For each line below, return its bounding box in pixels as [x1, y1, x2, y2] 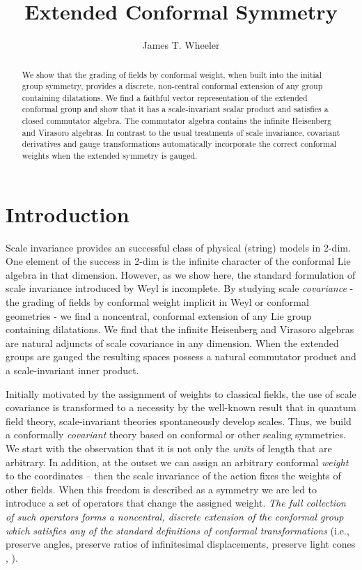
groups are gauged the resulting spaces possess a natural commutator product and [6, 349, 356, 364]
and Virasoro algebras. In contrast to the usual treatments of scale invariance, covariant [22, 126, 340, 138]
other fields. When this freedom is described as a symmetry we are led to [6, 482, 317, 496]
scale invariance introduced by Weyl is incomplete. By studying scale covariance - [6, 281, 354, 295]
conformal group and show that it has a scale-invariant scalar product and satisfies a [22, 103, 329, 115]
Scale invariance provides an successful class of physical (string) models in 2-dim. [6, 240, 351, 254]
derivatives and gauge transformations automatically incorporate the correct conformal [22, 138, 337, 150]
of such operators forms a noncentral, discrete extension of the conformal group [6, 509, 344, 523]
